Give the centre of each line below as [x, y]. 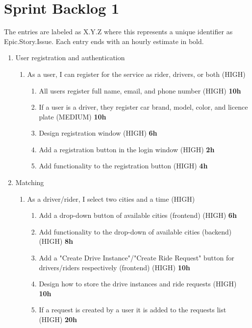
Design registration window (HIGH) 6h [98, 133]
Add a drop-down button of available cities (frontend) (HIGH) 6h [138, 215]
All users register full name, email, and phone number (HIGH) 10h [140, 90]
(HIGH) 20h [58, 319]
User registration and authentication [70, 58]
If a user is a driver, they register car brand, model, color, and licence [143, 107]
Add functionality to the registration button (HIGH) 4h [123, 166]
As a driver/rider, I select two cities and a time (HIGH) [111, 199]
